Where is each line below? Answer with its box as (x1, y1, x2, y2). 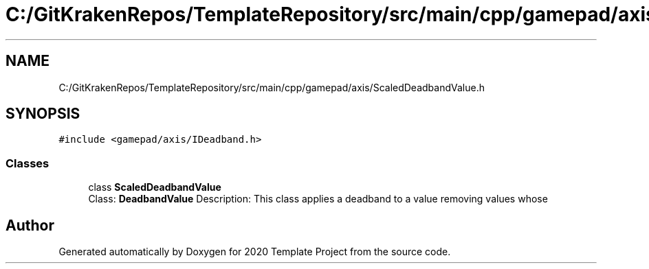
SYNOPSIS (5, 105, 80, 123)
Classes (5, 156, 49, 170)
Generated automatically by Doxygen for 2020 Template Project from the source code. (58, 246, 451, 258)
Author (5, 216, 54, 234)
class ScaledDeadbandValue (88, 181, 221, 194)
